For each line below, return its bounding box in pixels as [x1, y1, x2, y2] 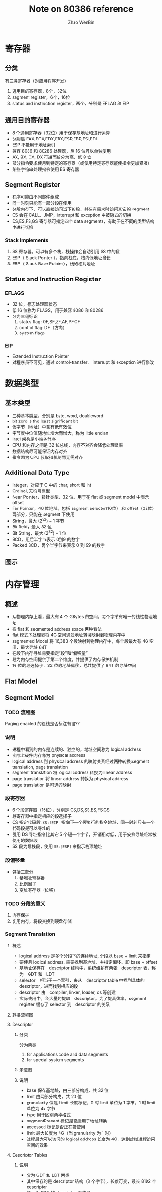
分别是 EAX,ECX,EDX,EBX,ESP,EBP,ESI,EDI [12, 136, 97, 141]
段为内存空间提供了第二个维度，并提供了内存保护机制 [12, 656, 118, 662]
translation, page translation [12, 764, 68, 770]
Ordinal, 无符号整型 [12, 488, 50, 494]
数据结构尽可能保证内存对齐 [12, 448, 68, 454]
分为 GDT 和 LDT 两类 [26, 1172, 70, 1178]
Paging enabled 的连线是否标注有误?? [5, 721, 80, 727]
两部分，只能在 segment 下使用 [12, 511, 75, 517]
